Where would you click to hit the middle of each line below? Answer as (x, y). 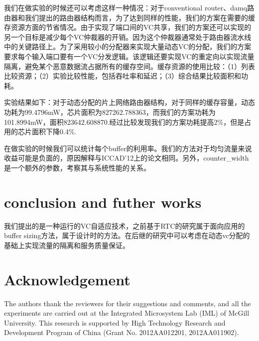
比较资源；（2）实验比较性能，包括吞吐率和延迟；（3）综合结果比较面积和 (123, 76)
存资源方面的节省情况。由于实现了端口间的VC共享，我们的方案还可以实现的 (128, 27)
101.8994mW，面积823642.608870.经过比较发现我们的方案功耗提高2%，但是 (124, 122)
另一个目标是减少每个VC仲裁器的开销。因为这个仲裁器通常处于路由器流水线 (128, 37)
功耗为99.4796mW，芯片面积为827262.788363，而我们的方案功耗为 (110, 112)
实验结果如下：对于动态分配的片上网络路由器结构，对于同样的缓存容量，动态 (129, 102)
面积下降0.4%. (54, 131)
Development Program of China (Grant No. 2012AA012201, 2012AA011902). (122, 332)
